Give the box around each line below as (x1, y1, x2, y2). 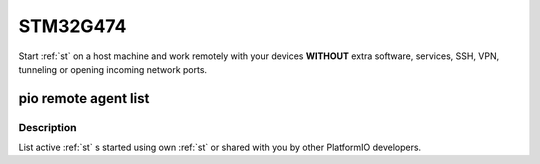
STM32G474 (18, 15, 127, 37)
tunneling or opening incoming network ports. (18, 63, 208, 75)
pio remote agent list (18, 90, 150, 107)
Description (18, 120, 77, 134)
